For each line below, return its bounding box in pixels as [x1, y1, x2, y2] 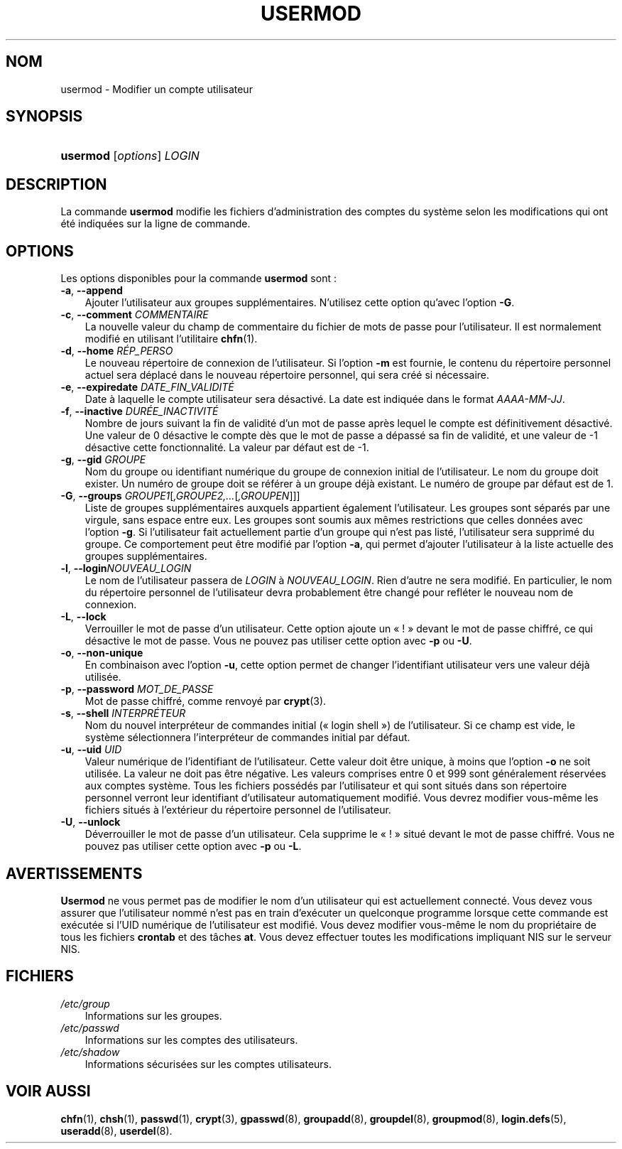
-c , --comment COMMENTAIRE [60, 308, 209, 321]
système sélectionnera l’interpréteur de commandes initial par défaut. [84, 731, 410, 744]
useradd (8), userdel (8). [60, 1124, 173, 1137]
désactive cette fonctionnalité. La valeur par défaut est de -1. [84, 441, 369, 454]
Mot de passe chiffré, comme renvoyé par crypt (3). [84, 695, 327, 708]
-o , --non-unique [60, 647, 143, 659]
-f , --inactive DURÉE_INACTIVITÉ [60, 405, 219, 418]
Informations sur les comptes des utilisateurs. [84, 1033, 298, 1046]
